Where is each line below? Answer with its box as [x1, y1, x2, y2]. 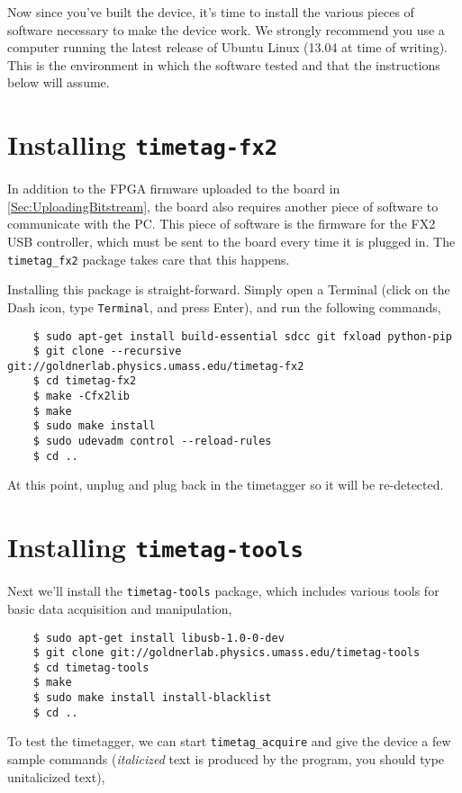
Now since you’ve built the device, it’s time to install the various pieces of [7, 3, 414, 21]
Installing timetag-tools [7, 528, 303, 565]
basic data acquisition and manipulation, [7, 599, 232, 617]
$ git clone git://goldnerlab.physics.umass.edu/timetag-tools [32, 646, 421, 660]
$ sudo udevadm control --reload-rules [32, 435, 272, 448]
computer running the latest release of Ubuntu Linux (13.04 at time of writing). [7, 38, 448, 57]
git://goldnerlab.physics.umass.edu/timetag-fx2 [7, 359, 304, 373]
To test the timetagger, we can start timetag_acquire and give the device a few [7, 732, 451, 751]
